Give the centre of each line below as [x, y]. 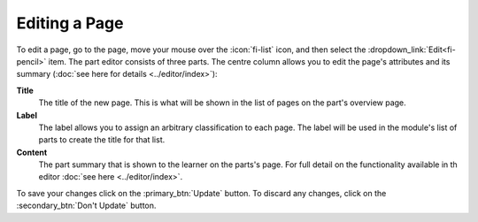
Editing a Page [70, 23]
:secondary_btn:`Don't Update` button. [86, 206]
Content [32, 152]
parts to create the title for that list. [102, 140]
